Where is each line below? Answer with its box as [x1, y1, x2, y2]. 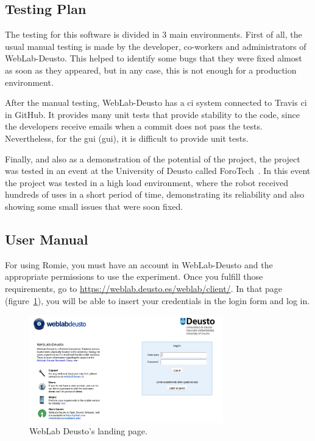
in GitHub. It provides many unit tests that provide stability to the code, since [5, 108, 300, 120]
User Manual [5, 229, 88, 248]
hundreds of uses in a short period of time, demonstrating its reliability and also [5, 188, 305, 201]
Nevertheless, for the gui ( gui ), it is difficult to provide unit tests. [5, 131, 249, 144]
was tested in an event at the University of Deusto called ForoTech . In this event [5, 164, 311, 177]
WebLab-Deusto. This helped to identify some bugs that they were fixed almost [5, 52, 302, 64]
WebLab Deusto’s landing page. [29, 425, 147, 437]
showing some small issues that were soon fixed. [5, 200, 183, 212]
